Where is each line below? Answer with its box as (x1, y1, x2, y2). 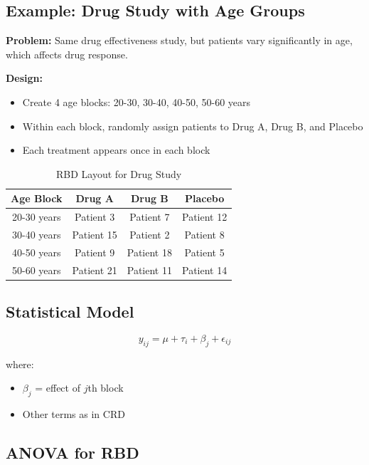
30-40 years (12, 227, 61, 242)
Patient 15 (72, 227, 117, 242)
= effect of (35, 380, 80, 395)
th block (87, 380, 124, 395)
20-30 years (12, 209, 61, 224)
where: (6, 356, 34, 371)
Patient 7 (129, 209, 170, 224)
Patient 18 (127, 244, 172, 259)
